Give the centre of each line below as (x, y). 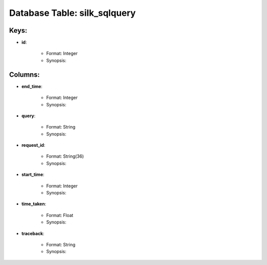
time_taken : (34, 204)
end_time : (32, 86)
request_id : (33, 145)
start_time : (33, 175)
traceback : (33, 233)
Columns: (24, 74)
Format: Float (60, 215)
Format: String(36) (65, 156)
